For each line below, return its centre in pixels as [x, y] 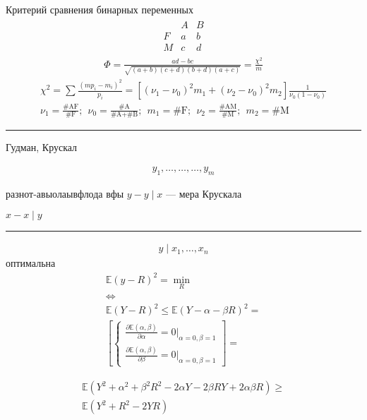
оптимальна [31, 263]
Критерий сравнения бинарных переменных [100, 9]
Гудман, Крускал [42, 147]
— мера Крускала [204, 193]
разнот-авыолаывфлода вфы [65, 193]
